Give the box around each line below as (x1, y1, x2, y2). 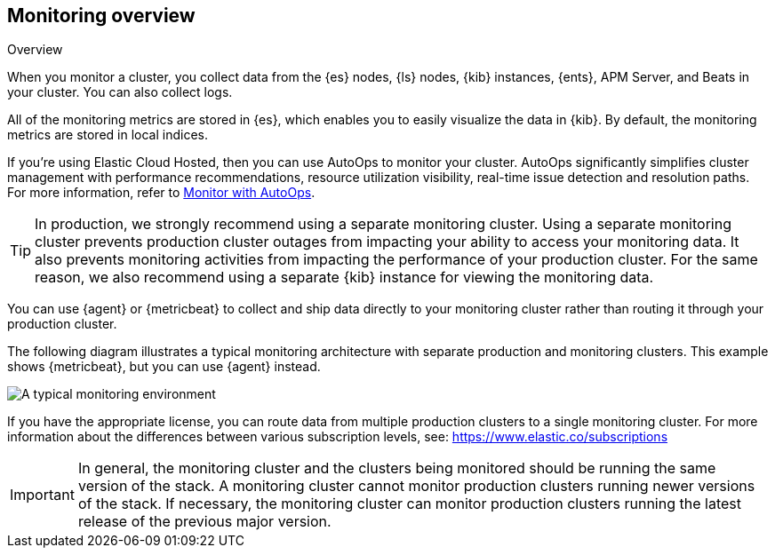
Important (10, 486, 75, 504)
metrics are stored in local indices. (7, 127, 208, 143)
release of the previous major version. (77, 512, 332, 531)
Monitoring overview (7, 4, 196, 27)
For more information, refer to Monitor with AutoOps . (7, 185, 316, 201)
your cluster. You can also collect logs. (7, 84, 233, 100)
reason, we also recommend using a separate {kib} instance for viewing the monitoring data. (35, 268, 654, 287)
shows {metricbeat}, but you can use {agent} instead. (7, 359, 321, 375)
